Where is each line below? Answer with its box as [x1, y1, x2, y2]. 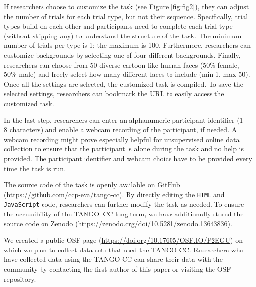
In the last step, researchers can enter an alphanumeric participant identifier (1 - [4, 114, 248, 125]
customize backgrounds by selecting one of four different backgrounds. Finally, [4, 49, 241, 60]
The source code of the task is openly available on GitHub [4, 179, 180, 190]
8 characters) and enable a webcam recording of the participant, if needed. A [4, 124, 237, 135]
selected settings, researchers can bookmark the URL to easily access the [4, 88, 224, 99]
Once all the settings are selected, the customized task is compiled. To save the [4, 78, 243, 89]
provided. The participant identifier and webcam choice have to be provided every [4, 153, 252, 163]
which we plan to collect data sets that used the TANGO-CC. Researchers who [4, 244, 244, 254]
